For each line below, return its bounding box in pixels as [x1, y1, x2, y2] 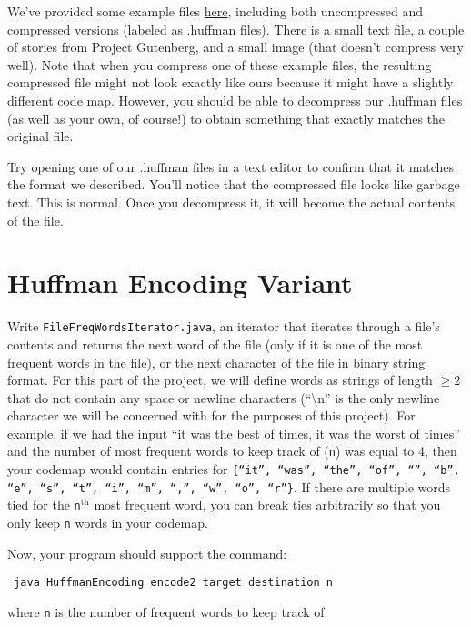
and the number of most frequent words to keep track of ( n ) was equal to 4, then [7, 441, 457, 460]
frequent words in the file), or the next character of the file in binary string [7, 352, 426, 371]
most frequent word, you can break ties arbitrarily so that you [94, 495, 441, 514]
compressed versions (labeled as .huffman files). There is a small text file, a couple [7, 19, 465, 38]
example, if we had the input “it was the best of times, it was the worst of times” [7, 423, 460, 442]
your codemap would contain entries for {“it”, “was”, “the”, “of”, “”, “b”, [7, 460, 460, 479]
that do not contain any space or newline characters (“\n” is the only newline [7, 388, 440, 407]
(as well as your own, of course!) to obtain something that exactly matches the [7, 108, 446, 127]
